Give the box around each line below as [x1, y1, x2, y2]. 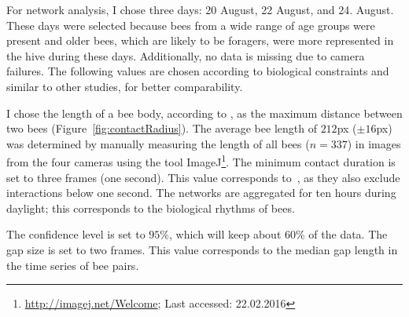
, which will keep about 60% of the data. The [169, 226, 388, 242]
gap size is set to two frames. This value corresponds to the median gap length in [6, 241, 398, 257]
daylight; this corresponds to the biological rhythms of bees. [6, 199, 295, 216]
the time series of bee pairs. [6, 257, 139, 273]
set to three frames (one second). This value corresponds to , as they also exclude [6, 169, 400, 185]
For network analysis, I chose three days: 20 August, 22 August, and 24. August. [6, 2, 394, 17]
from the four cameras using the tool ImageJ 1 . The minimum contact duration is [6, 151, 396, 169]
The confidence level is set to [6, 226, 146, 242]
